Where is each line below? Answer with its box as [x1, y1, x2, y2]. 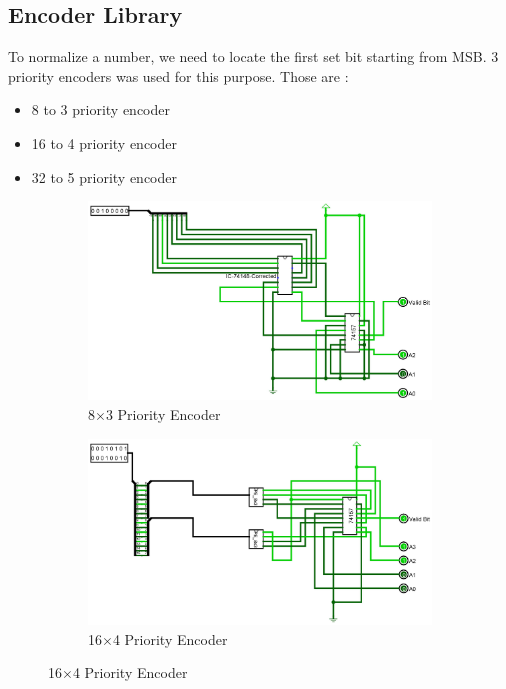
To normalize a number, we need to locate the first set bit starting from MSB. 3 [8, 46, 499, 67]
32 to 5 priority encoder [31, 166, 177, 187]
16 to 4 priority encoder [31, 132, 177, 153]
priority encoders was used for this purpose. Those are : [8, 65, 349, 86]
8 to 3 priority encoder [31, 99, 170, 120]
